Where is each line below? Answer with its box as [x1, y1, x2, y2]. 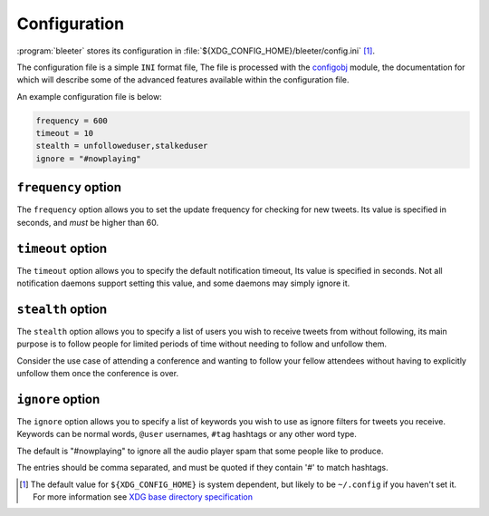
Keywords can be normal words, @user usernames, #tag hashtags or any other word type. [16, 429, 358, 440]
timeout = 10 [35, 128, 94, 139]
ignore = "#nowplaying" [35, 153, 142, 163]
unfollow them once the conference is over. [16, 368, 179, 379]
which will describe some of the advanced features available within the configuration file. [16, 74, 350, 85]
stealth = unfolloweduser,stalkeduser [35, 141, 208, 151]
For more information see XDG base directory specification [33, 492, 254, 502]
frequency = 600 [35, 115, 109, 126]
